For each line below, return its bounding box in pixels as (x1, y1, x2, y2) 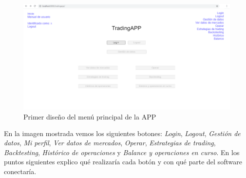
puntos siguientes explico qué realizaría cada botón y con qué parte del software (4, 157, 242, 167)
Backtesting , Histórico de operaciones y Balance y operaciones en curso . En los (4, 147, 240, 157)
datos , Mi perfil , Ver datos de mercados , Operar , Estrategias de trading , (4, 138, 216, 148)
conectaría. (4, 166, 37, 176)
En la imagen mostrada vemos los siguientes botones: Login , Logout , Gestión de (4, 128, 241, 138)
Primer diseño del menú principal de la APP (23, 112, 156, 121)
